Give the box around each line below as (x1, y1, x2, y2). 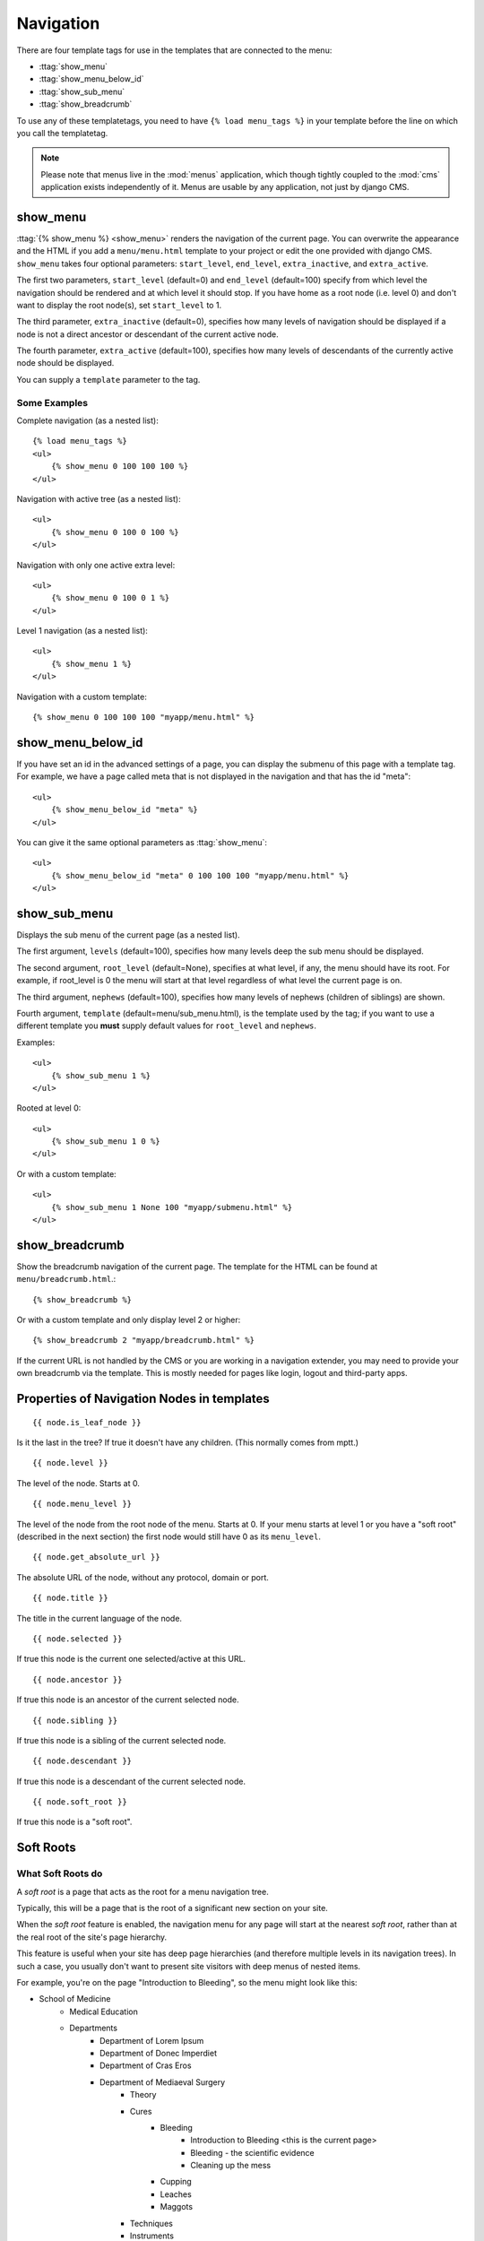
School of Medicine (39, 1994, 111, 2004)
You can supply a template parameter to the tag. (16, 374, 201, 385)
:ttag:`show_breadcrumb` (39, 99, 133, 109)
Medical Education (69, 2006, 138, 2017)
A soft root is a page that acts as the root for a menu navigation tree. (16, 1886, 269, 1897)
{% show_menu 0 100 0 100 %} (50, 527, 179, 537)
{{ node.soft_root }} (32, 1797, 127, 1807)
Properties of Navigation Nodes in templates (16, 1391, 271, 1406)
